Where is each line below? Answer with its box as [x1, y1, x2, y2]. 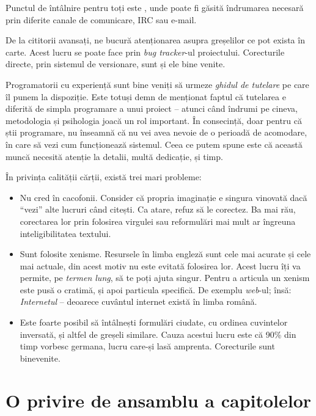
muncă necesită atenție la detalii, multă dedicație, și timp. [6, 150, 223, 162]
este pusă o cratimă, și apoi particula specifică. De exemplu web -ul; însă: [20, 283, 292, 296]
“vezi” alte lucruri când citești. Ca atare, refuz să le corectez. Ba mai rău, [20, 203, 296, 216]
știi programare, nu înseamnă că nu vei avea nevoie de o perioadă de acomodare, [6, 126, 307, 139]
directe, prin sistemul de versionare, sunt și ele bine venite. [6, 57, 226, 70]
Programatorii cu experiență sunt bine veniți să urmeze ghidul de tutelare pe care [6, 78, 309, 90]
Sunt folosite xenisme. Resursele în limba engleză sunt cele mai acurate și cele [20, 247, 311, 260]
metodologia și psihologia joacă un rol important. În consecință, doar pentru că [6, 114, 302, 126]
